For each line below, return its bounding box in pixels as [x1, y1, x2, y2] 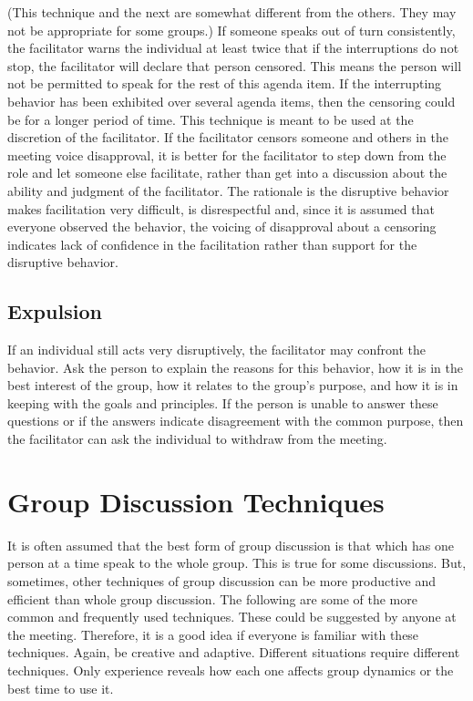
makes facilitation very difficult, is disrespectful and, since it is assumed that [7, 199, 435, 218]
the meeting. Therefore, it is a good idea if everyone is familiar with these [7, 624, 419, 644]
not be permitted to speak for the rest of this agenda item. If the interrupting [7, 74, 442, 93]
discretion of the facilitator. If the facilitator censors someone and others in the [7, 128, 448, 147]
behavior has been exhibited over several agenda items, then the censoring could [7, 91, 456, 110]
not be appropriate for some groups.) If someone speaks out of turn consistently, [7, 20, 456, 39]
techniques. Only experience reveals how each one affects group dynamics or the [7, 660, 454, 679]
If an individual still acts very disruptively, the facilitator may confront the [7, 340, 426, 359]
